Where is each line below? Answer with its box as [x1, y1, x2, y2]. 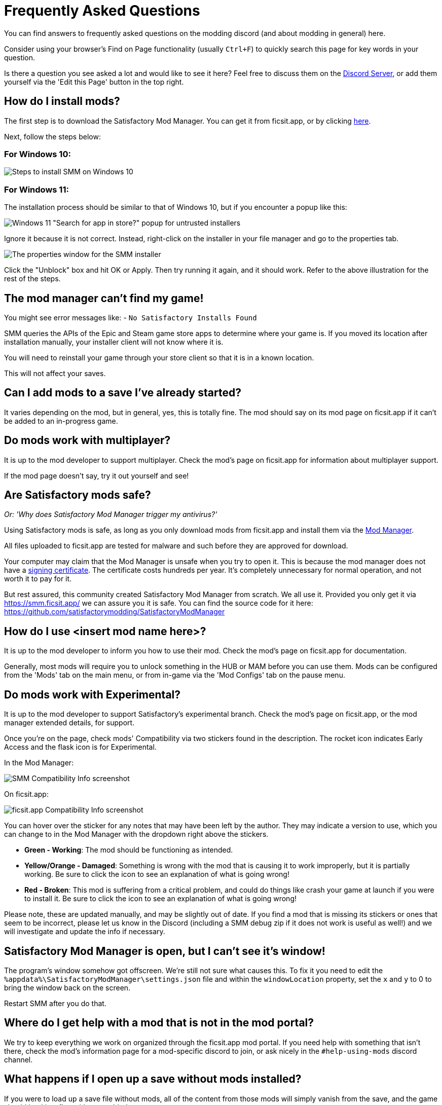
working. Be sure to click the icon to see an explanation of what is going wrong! [24, 870, 289, 879]
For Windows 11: [4, 184, 69, 195]
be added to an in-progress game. [4, 416, 118, 425]
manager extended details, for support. [4, 718, 135, 727]
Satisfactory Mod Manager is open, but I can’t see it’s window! [4, 944, 325, 957]
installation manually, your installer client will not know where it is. [4, 337, 224, 346]
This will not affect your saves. [4, 369, 106, 378]
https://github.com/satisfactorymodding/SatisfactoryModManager [4, 607, 225, 616]
